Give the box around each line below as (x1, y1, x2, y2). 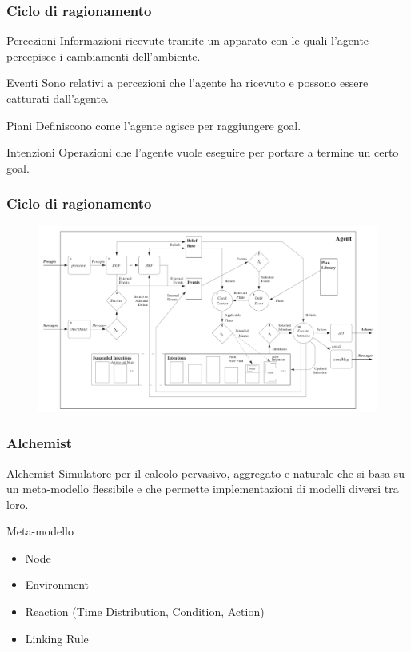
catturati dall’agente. (6, 90, 110, 106)
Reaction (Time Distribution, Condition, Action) (25, 603, 265, 620)
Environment (25, 576, 89, 593)
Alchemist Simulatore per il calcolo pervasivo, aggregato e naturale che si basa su (6, 464, 405, 481)
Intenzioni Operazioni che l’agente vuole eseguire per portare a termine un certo (6, 144, 399, 161)
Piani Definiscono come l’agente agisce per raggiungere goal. (6, 117, 301, 133)
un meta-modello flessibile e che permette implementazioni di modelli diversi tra (6, 480, 399, 497)
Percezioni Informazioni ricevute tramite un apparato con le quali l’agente (6, 32, 369, 49)
